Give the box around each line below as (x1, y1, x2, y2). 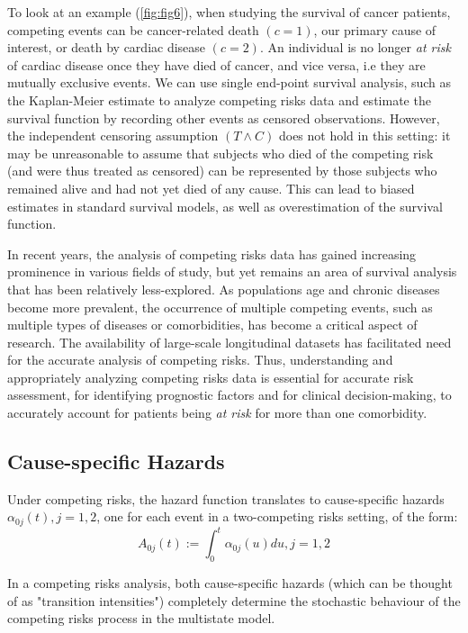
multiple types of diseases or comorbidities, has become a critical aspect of (7, 315, 418, 334)
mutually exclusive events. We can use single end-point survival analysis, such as (7, 73, 452, 92)
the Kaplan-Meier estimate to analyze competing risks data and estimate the (7, 90, 431, 109)
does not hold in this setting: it (278, 126, 451, 145)
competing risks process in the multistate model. (7, 609, 275, 628)
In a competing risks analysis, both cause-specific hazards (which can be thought (7, 574, 453, 592)
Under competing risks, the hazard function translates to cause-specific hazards (7, 489, 445, 508)
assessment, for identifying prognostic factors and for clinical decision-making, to (7, 385, 452, 404)
